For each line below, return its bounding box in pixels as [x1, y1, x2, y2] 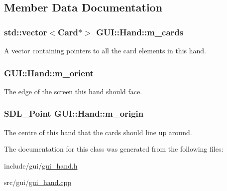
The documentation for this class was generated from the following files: [4, 144, 224, 154]
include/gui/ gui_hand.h [4, 160, 78, 171]
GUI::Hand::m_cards [96, 25, 184, 38]
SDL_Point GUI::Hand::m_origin [4, 107, 144, 120]
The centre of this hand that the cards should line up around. [4, 127, 192, 137]
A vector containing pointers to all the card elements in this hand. [4, 45, 206, 55]
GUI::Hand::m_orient [4, 66, 94, 79]
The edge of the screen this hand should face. [4, 86, 142, 96]
